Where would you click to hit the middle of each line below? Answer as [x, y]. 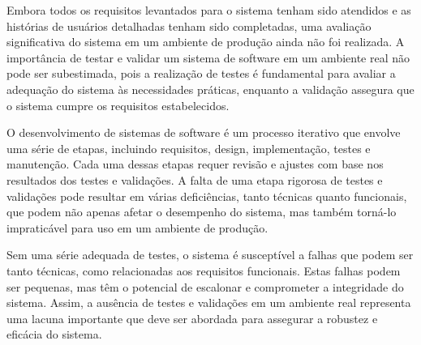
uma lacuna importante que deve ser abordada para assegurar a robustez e [192, 318]
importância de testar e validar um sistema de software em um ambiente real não [208, 57]
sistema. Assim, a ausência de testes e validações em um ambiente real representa [209, 302]
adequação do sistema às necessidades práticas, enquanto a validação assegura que [210, 89]
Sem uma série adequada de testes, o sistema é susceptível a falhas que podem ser [210, 255]
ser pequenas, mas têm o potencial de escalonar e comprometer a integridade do [205, 286]
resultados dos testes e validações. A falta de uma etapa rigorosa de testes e [195, 179]
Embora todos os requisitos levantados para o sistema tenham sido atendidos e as [209, 10]
